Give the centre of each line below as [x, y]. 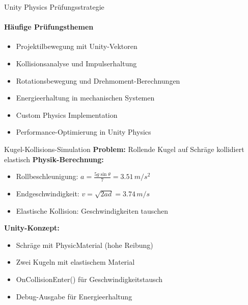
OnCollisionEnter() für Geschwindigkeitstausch [89, 279]
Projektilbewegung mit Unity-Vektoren [77, 46]
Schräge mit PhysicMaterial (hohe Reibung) [85, 245]
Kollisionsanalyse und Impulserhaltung [76, 63]
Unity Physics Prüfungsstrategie [54, 7]
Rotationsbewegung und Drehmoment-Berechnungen [98, 80]
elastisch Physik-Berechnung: [54, 159]
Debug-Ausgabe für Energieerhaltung [74, 296]
